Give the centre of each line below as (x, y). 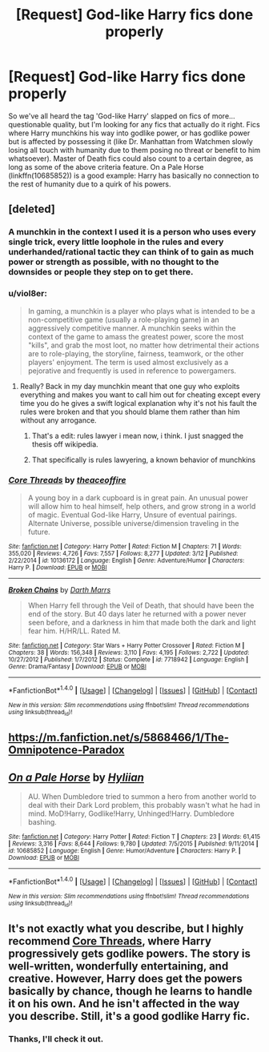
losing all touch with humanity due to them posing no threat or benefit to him (134, 150)
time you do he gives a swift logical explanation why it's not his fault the (139, 403)
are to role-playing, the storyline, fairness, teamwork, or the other (136, 353)
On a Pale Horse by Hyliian (76, 777)
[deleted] (32, 209)
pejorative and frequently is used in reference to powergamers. (132, 371)
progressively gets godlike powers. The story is (129, 954)
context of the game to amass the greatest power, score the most (136, 336)
